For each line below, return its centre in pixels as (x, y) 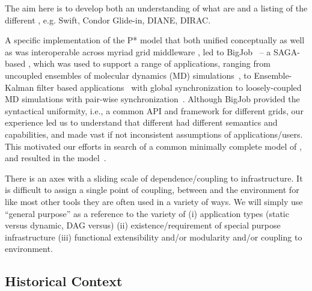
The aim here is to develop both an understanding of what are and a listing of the (156, 8)
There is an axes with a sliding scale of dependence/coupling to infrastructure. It (154, 178)
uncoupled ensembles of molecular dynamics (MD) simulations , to (128, 75)
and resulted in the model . (56, 158)
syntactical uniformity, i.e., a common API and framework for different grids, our (154, 110)
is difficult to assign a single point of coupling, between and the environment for (152, 190)
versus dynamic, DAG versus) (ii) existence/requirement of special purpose (143, 225)
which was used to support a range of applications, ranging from (152, 63)
